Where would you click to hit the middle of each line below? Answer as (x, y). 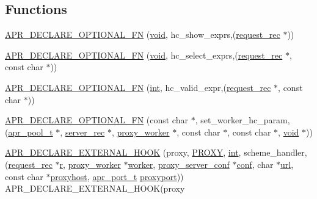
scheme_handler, (275, 152)
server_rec (85, 132)
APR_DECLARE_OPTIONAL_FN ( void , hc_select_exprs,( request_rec (144, 55)
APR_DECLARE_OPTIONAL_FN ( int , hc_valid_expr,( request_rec (138, 87)
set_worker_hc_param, (245, 120)
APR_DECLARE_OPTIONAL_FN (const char (97, 120)
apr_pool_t (31, 132)
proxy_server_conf (194, 164)
